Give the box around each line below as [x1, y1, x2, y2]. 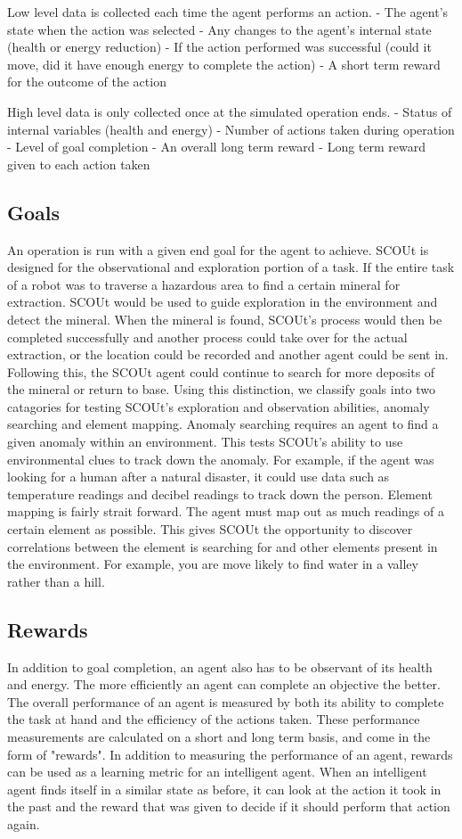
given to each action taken [7, 154, 150, 173]
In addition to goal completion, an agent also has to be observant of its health [7, 657, 433, 676]
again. [7, 814, 40, 833]
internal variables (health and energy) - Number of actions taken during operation [7, 119, 455, 138]
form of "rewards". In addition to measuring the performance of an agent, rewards [7, 744, 453, 763]
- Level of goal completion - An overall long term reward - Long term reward [7, 137, 426, 156]
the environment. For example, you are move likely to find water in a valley [7, 555, 418, 573]
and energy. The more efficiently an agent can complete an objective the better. [7, 675, 441, 694]
